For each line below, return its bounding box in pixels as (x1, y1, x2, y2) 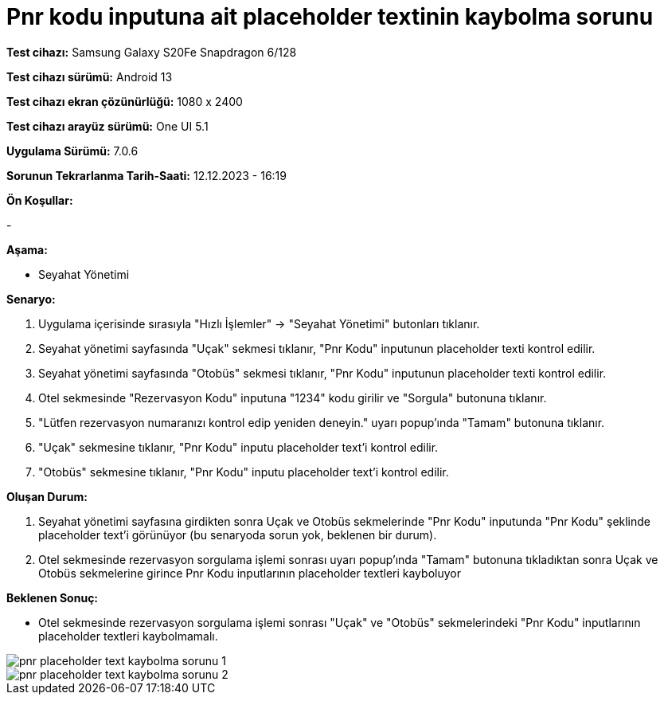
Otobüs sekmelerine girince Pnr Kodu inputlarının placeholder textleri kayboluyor (38, 566, 461, 580)
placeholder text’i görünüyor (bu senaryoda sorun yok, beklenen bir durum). (38, 527, 437, 542)
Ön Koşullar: (6, 193, 73, 207)
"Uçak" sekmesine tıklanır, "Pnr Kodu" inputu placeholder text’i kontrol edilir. (38, 440, 439, 454)
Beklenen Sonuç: (6, 590, 99, 605)
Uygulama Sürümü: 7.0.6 (6, 143, 139, 158)
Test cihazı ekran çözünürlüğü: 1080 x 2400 (6, 94, 243, 108)
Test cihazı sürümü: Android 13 (6, 69, 173, 84)
